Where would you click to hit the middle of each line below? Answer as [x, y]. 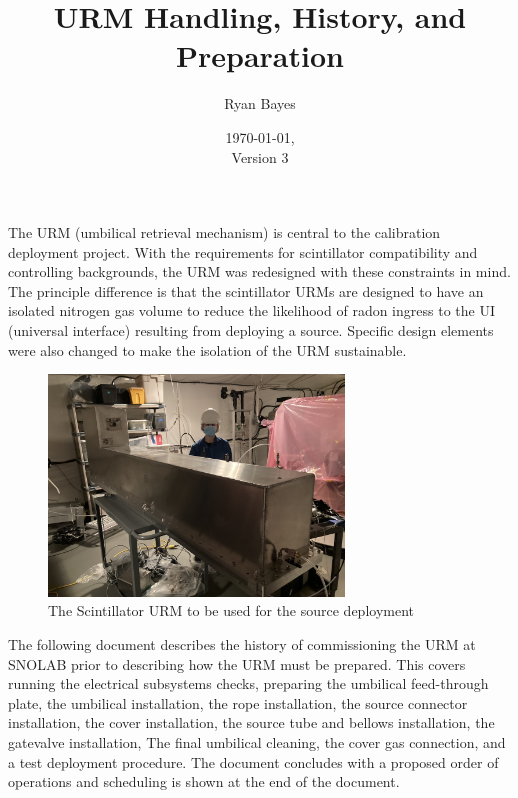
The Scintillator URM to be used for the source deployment [231, 610]
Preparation [260, 55]
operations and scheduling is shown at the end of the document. [204, 781]
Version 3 [260, 156]
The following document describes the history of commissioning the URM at [242, 644]
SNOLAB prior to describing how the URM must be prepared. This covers [237, 663]
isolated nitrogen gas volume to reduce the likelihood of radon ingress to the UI [251, 310]
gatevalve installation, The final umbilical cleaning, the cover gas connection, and [257, 742]
